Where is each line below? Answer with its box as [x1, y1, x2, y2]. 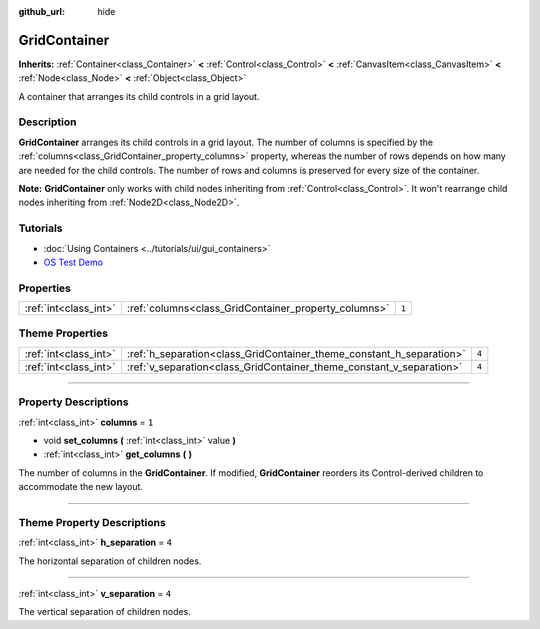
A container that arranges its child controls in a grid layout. [18, 90, 260, 102]
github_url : [18, 6, 65, 17]
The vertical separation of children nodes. [18, 606, 192, 618]
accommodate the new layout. [18, 481, 144, 493]
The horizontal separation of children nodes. [18, 555, 202, 567]
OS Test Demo [43, 256, 104, 268]
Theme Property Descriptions [18, 515, 167, 529]
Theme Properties [18, 326, 109, 340]
